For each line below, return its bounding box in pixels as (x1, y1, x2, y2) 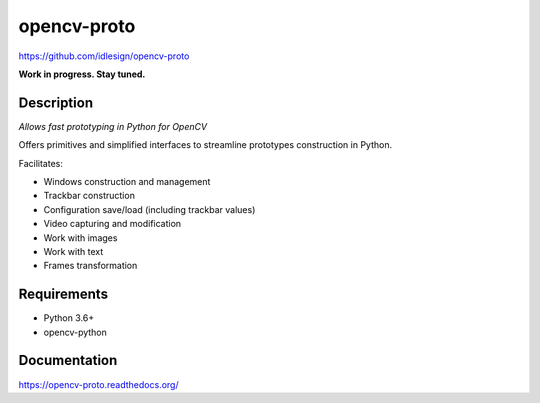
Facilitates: (18, 157, 64, 169)
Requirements (18, 286, 109, 303)
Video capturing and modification (43, 218, 182, 230)
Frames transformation (43, 260, 138, 272)
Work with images (43, 231, 118, 244)
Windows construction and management (43, 176, 211, 188)
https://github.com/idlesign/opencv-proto (18, 50, 190, 62)
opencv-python (43, 326, 107, 338)
